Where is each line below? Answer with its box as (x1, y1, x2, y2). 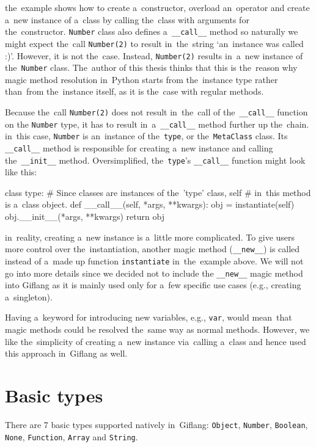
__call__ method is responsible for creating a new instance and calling (5, 141, 273, 154)
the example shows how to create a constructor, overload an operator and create (5, 1, 310, 13)
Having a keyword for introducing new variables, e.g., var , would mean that (5, 311, 292, 324)
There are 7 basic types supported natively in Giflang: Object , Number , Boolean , (5, 418, 308, 431)
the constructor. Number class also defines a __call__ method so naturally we (5, 25, 298, 38)
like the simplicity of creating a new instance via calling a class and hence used (5, 335, 306, 347)
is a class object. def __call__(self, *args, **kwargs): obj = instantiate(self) (5, 198, 295, 211)
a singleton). (5, 290, 53, 303)
